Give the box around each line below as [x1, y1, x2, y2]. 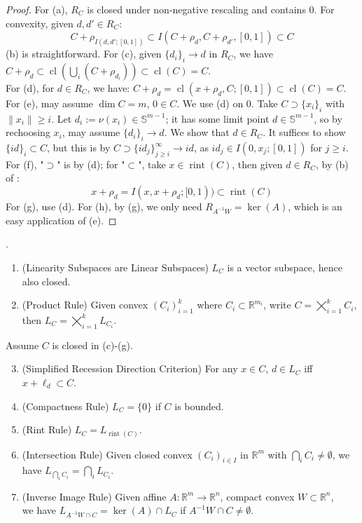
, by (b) [316, 156, 349, 171]
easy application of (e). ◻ [6, 212, 117, 227]
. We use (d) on [176, 95, 244, 110]
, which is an [288, 199, 342, 214]
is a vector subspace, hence [227, 259, 342, 274]
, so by [314, 111, 342, 125]
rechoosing [6, 125, 50, 140]
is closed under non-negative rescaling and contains [87, 2, 306, 16]
